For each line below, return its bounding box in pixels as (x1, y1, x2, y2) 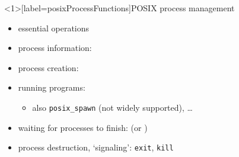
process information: (18, 41, 92, 54)
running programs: (18, 81, 85, 94)
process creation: (18, 61, 79, 73)
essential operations (18, 21, 90, 34)
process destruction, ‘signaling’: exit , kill (18, 141, 174, 153)
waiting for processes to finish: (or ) (18, 121, 148, 133)
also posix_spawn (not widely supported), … (32, 101, 193, 113)
